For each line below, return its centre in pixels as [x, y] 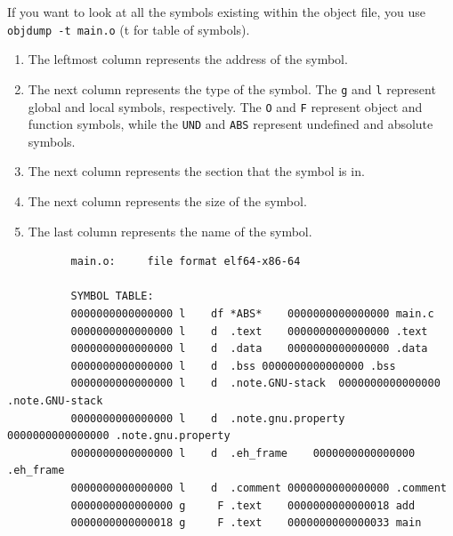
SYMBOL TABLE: [112, 296]
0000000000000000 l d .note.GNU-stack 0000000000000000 [255, 384]
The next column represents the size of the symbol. [167, 201]
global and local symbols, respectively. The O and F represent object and [225, 106]
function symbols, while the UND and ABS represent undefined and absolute [231, 124]
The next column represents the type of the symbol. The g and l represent [232, 88]
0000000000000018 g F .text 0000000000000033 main [246, 523]
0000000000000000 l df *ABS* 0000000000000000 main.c [252, 313]
